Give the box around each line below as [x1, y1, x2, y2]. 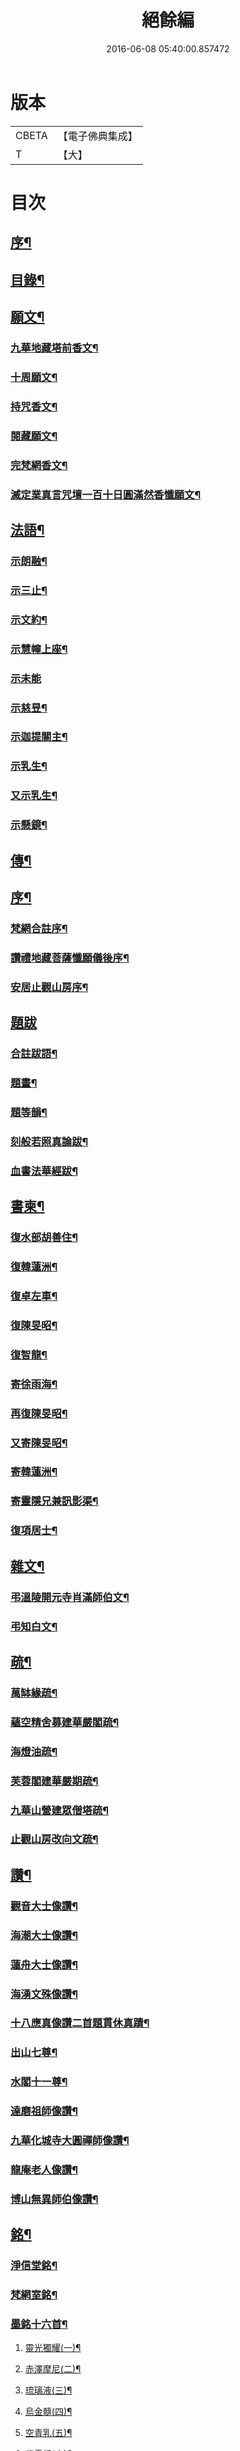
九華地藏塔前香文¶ [10, 341, 99, 355]
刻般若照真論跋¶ [10, 1134, 89, 1148]
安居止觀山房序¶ [10, 980, 89, 994]
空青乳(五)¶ [24, 2427, 73, 2439]
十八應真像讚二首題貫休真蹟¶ [10, 2016, 150, 2030]
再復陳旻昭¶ [10, 1406, 68, 1420]
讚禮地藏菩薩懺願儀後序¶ [10, 951, 130, 965]
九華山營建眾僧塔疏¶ [10, 1803, 110, 1817]
